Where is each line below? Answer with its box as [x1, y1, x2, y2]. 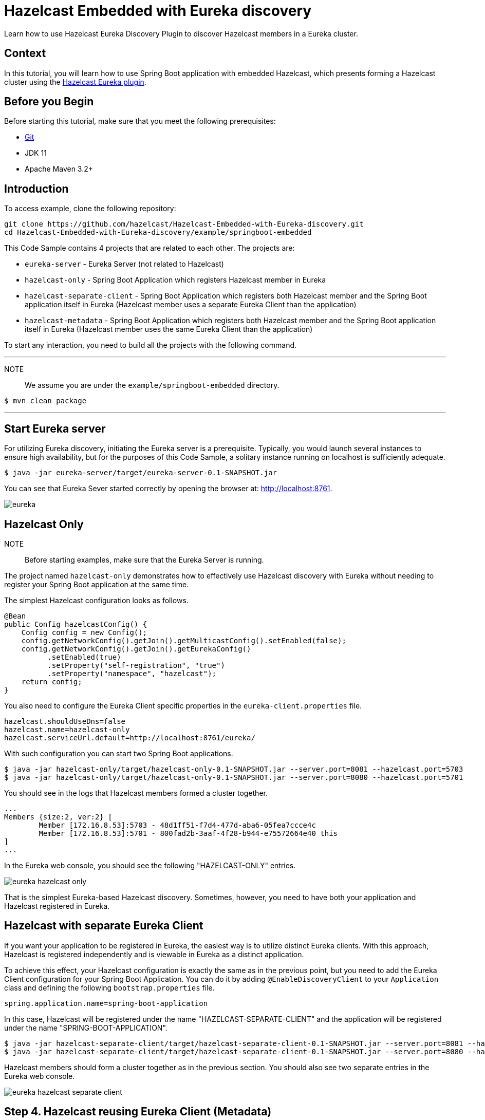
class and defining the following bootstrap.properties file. [4, 983, 215, 992]
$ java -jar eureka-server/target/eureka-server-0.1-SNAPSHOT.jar [4, 469, 277, 477]
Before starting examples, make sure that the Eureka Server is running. [25, 555, 264, 564]
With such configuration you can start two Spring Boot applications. [4, 749, 233, 758]
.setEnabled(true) [47, 652, 121, 661]
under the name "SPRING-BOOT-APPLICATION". [4, 1023, 167, 1032]
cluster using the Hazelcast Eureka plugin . [4, 77, 146, 86]
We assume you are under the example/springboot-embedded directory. [25, 381, 279, 390]
